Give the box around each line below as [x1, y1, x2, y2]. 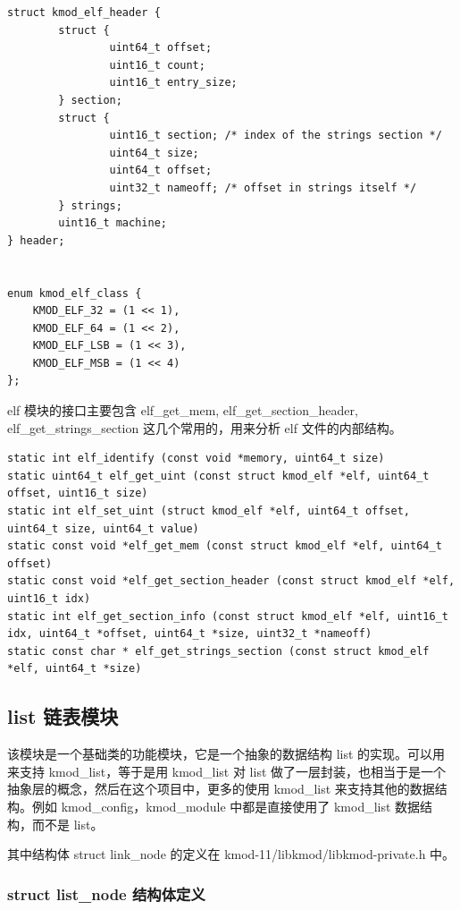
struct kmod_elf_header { [7, 6, 161, 19]
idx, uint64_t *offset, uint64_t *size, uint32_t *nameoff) [7, 627, 372, 641]
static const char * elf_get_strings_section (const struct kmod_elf [7, 644, 430, 658]
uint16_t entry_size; [109, 76, 238, 89]
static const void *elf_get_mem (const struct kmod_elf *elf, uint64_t [7, 540, 442, 553]
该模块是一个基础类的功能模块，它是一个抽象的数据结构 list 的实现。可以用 [7, 744, 446, 763]
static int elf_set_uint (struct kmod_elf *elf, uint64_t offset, [7, 505, 411, 518]
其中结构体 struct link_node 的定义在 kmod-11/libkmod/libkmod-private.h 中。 [7, 845, 456, 863]
